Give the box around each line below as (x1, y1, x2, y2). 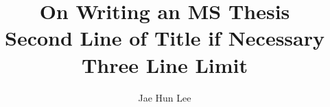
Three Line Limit (81, 50, 248, 78)
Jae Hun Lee (138, 90, 191, 104)
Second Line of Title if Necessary (4, 24, 325, 52)
